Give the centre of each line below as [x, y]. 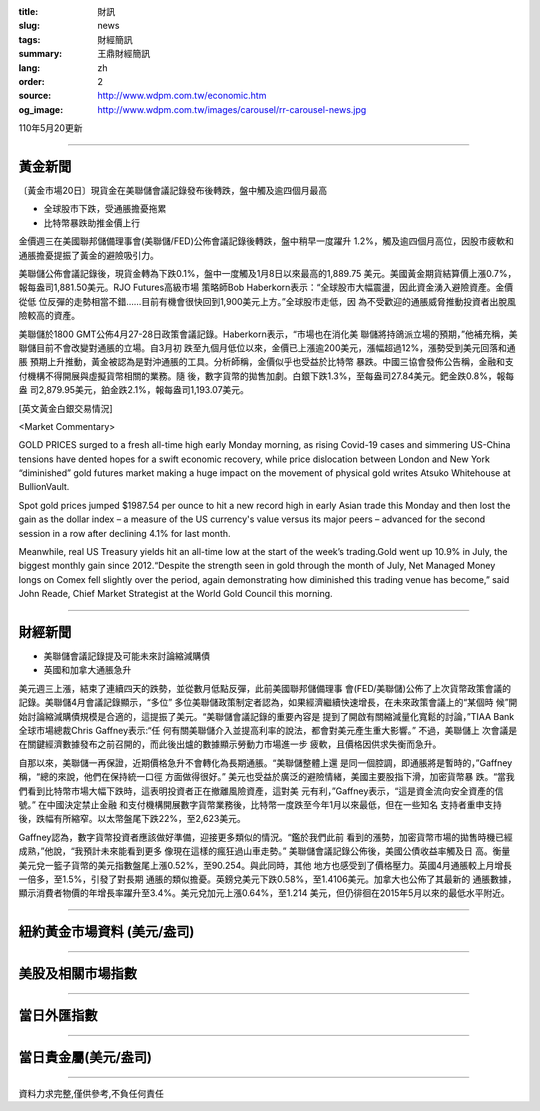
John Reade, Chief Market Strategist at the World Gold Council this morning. [176, 594]
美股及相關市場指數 [77, 973]
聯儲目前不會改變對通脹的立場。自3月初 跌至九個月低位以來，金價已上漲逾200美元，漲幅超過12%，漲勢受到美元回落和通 [267, 347]
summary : [40, 54]
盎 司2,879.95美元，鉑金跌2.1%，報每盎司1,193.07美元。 [134, 390]
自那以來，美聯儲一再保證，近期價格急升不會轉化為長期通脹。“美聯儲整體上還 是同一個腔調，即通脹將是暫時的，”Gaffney [265, 762]
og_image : [41, 109]
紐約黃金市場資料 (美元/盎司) [106, 931]
